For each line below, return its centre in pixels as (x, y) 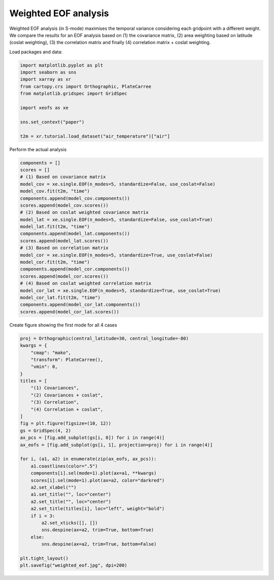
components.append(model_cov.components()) (75, 198)
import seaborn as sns (48, 72)
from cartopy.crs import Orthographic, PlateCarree (86, 86)
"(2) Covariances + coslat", (67, 395)
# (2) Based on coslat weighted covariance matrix (84, 212)
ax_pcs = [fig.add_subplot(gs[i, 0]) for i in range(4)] (92, 438)
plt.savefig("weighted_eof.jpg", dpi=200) (74, 566)
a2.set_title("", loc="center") (71, 501)
